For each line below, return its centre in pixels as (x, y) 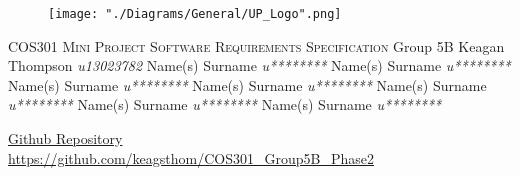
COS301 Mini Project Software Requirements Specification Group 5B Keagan (256, 45)
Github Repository (65, 138)
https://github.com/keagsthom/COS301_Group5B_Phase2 (191, 157)
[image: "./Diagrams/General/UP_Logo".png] (195, 14)
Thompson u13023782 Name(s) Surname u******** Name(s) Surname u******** (259, 65)
